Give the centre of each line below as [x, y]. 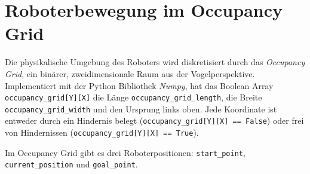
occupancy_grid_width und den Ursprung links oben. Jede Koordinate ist [141, 109]
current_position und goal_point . [71, 164]
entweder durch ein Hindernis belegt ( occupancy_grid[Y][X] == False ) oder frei [154, 120]
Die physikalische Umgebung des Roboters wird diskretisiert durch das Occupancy [155, 62]
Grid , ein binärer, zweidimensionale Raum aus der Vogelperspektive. [130, 73]
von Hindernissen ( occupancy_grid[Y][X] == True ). [102, 132]
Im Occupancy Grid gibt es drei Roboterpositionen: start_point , [125, 152]
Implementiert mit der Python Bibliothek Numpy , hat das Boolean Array [139, 85]
